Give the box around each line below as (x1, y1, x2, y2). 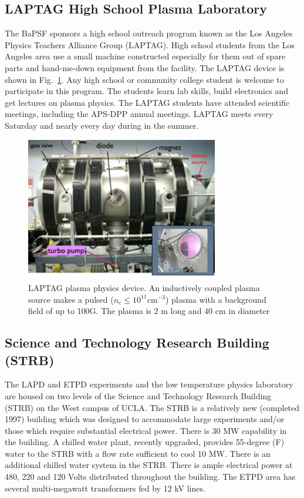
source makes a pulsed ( (28, 293, 114, 305)
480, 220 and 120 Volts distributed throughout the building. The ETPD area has (5, 470, 296, 483)
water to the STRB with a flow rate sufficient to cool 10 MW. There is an (5, 447, 271, 459)
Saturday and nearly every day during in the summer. (5, 119, 199, 131)
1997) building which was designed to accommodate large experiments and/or (5, 413, 285, 425)
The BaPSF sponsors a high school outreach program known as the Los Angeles (5, 27, 293, 39)
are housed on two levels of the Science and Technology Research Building (5, 389, 272, 402)
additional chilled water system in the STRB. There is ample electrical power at (5, 459, 293, 471)
